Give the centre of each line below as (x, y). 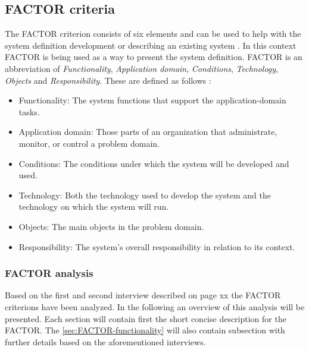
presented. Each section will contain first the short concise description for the (146, 318)
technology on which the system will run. (94, 206)
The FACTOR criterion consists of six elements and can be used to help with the (153, 34)
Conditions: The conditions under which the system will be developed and (154, 163)
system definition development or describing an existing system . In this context (151, 45)
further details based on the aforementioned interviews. (105, 341)
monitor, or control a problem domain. (89, 143)
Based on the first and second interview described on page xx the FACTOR (143, 295)
